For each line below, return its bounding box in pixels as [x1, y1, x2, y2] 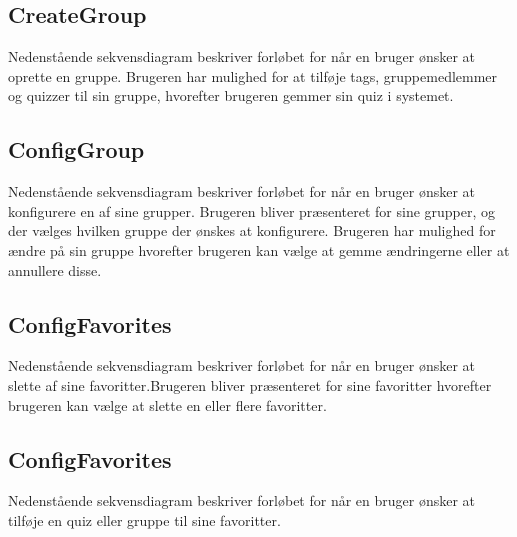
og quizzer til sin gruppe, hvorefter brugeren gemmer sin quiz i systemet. [8, 85, 454, 106]
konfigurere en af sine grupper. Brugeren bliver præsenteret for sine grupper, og [8, 200, 496, 221]
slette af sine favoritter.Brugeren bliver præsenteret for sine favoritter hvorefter [8, 374, 492, 395]
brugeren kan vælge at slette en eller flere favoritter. [8, 394, 327, 415]
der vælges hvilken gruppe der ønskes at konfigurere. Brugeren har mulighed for [8, 220, 496, 241]
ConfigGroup [8, 134, 145, 165]
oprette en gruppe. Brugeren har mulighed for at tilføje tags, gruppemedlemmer [8, 65, 498, 86]
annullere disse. [8, 259, 102, 280]
